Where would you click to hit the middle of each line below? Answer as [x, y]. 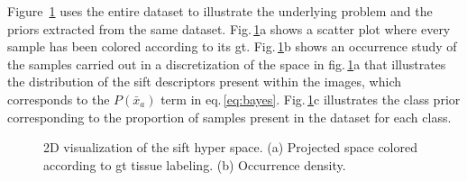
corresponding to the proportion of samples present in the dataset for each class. [229, 117]
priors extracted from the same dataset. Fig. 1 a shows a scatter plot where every [229, 28]
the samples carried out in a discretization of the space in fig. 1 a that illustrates [227, 63]
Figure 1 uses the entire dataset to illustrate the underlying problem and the [220, 11]
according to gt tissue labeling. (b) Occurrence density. [195, 164]
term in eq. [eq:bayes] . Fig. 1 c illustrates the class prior [311, 99]
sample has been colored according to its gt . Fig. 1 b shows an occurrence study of [232, 46]
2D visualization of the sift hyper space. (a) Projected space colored [230, 147]
